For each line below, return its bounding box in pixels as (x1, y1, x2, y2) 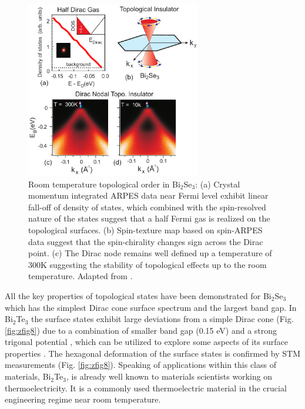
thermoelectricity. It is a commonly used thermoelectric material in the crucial (5, 381, 287, 394)
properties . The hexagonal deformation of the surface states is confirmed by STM (5, 347, 301, 359)
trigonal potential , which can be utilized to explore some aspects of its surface (5, 336, 288, 348)
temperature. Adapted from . (28, 270, 133, 282)
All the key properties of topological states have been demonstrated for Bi (5, 289, 272, 301)
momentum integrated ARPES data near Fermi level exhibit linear (28, 189, 269, 202)
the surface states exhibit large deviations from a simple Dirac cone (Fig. (31, 313, 294, 325)
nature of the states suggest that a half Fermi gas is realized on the (28, 212, 270, 224)
